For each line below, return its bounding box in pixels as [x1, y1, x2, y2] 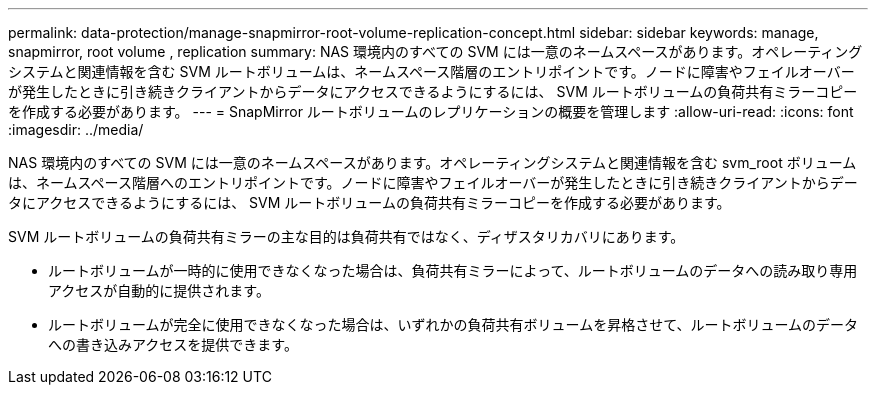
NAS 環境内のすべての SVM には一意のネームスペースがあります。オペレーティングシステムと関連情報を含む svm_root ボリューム [8, 154, 857, 171]
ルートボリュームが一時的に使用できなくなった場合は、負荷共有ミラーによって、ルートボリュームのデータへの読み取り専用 [48, 262, 858, 279]
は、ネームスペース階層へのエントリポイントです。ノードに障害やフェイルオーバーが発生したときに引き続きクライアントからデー [8, 174, 858, 191]
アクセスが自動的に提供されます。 [48, 282, 270, 299]
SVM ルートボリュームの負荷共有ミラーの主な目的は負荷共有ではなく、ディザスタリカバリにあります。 [8, 228, 685, 245]
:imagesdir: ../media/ [8, 121, 144, 138]
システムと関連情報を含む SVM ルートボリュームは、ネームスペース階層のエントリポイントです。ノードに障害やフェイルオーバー [8, 63, 855, 80]
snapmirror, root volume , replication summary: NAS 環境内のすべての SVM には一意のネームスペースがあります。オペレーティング [8, 43, 863, 60]
